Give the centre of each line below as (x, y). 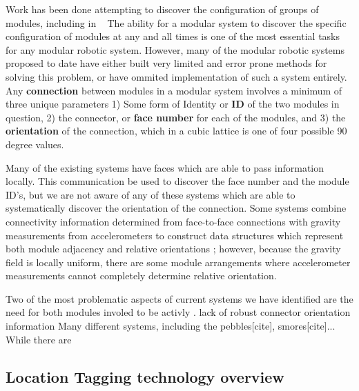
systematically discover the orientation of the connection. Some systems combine (176, 208)
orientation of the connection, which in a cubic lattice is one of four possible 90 (176, 131)
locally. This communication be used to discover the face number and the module (177, 181)
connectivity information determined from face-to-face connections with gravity (173, 221)
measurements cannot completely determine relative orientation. (141, 275)
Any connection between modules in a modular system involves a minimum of (174, 90)
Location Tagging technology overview (145, 376)
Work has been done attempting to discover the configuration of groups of (162, 9)
